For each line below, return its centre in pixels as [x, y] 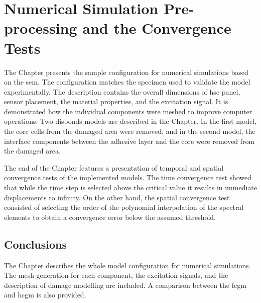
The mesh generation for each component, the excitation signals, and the [116, 275]
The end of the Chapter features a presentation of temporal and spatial [114, 167]
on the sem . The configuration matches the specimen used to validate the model [127, 82]
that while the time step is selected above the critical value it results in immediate [130, 187]
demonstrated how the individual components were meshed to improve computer [128, 111]
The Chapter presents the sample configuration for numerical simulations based [126, 72]
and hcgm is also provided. [45, 295]
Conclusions [36, 244]
